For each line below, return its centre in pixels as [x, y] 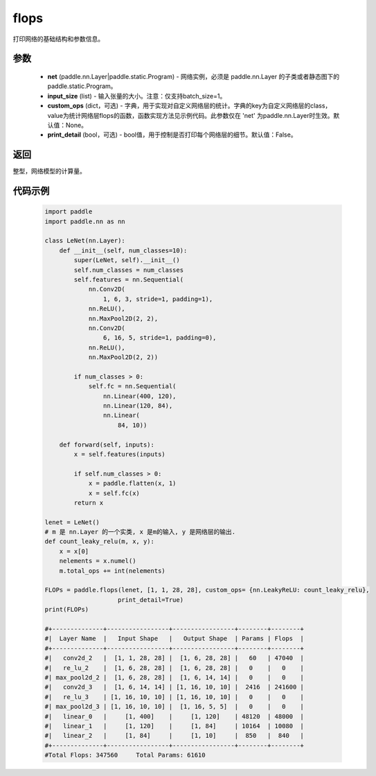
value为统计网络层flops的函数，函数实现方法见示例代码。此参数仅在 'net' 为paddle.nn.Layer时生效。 [190, 115]
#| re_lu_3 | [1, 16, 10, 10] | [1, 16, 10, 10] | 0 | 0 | [174, 697]
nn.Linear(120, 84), [138, 406]
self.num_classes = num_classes [128, 270]
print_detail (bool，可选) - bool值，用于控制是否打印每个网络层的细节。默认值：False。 [172, 135]
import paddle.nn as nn [85, 221]
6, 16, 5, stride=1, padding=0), [160, 338]
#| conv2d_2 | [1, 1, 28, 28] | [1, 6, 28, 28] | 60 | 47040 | [174, 658]
